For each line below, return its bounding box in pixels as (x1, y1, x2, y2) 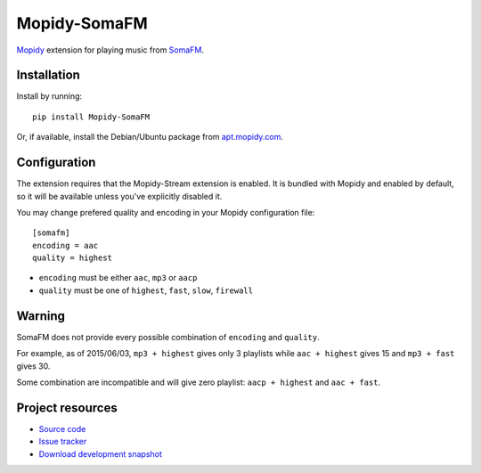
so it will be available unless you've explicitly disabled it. (16, 191, 223, 201)
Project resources (16, 400, 118, 415)
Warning (16, 308, 66, 323)
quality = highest (32, 253, 113, 263)
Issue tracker (38, 436, 87, 447)
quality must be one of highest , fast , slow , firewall (38, 285, 254, 296)
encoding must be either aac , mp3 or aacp (38, 273, 198, 283)
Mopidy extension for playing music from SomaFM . (16, 45, 205, 55)
